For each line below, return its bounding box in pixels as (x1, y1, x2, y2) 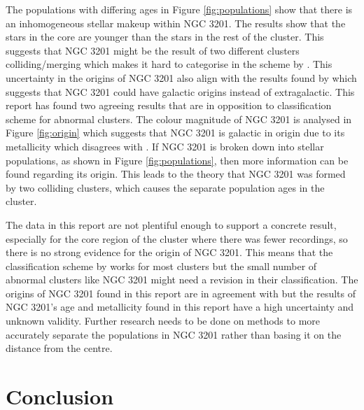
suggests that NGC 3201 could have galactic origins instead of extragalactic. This (6, 84, 355, 99)
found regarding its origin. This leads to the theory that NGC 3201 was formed (6, 167, 346, 181)
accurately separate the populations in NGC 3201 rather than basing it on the (6, 327, 342, 341)
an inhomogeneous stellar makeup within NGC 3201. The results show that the (6, 15, 346, 30)
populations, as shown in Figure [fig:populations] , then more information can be (6, 153, 349, 167)
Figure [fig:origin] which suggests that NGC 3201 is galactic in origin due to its (6, 125, 345, 140)
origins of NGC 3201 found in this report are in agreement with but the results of (6, 285, 356, 300)
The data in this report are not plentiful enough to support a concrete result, (6, 217, 337, 232)
